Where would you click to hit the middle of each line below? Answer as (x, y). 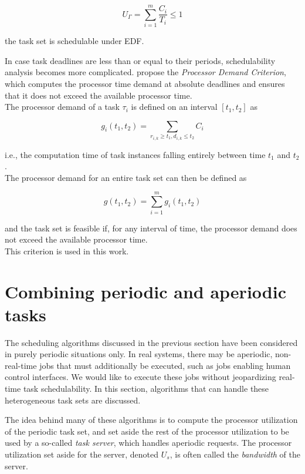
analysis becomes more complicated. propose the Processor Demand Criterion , (145, 72)
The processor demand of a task (62, 107)
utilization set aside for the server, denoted (82, 454)
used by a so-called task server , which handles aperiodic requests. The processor (148, 443)
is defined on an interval (174, 107)
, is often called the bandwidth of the (235, 454)
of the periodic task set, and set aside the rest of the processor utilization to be (147, 431)
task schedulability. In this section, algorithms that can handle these (146, 389)
